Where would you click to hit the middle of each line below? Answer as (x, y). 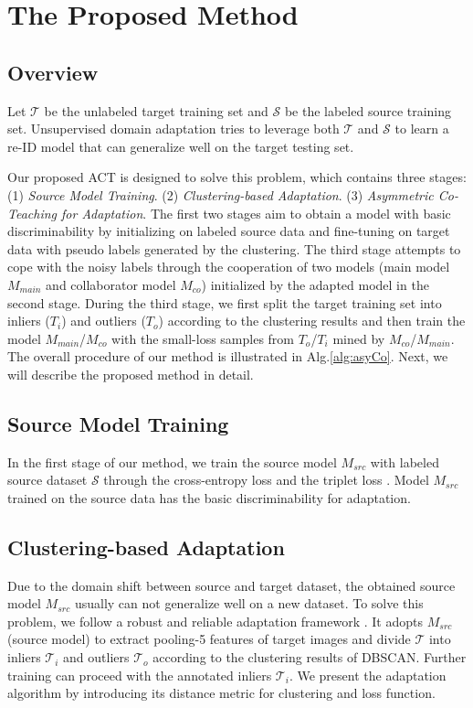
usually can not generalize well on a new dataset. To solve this (249, 603)
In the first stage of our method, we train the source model (172, 461)
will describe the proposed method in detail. (131, 374)
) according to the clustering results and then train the (312, 321)
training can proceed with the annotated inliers (140, 675)
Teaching (32, 213)
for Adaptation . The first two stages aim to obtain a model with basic (256, 213)
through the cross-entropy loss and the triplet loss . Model (266, 480)
